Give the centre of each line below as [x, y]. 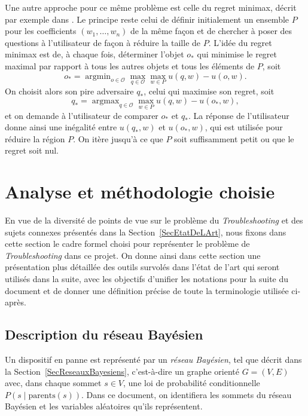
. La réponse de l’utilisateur [239, 115]
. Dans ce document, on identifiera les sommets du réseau [186, 394]
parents [42, 395]
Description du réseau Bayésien [104, 334]
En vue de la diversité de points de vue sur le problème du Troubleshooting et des [154, 220]
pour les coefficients [41, 31]
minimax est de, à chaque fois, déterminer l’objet [94, 54]
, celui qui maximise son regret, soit [209, 91]
